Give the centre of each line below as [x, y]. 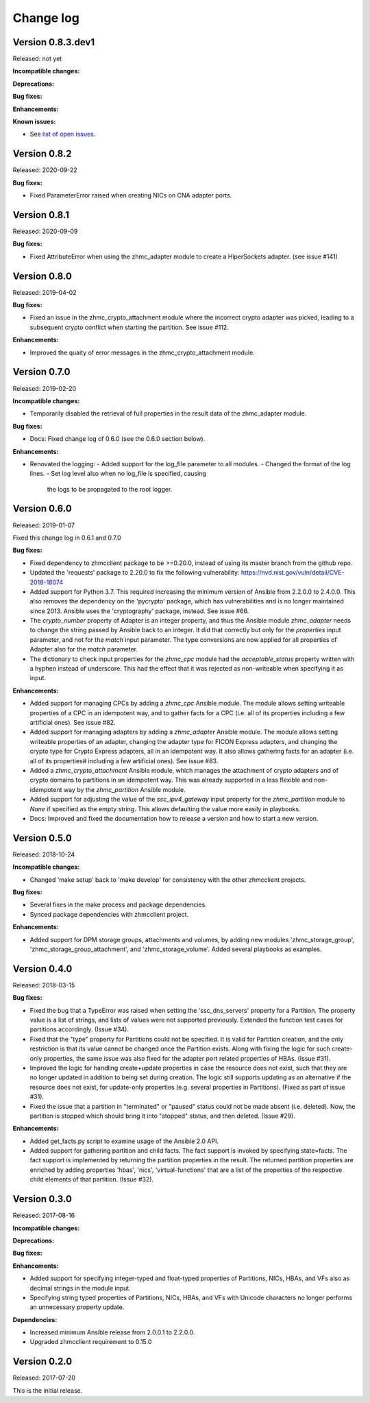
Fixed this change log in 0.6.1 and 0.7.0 [67, 538]
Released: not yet [37, 59]
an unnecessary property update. [77, 1307]
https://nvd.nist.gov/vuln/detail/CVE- [293, 573]
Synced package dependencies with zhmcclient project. [109, 914]
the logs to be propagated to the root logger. [110, 489]
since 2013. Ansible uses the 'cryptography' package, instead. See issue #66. [139, 611]
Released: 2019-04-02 [45, 292]
